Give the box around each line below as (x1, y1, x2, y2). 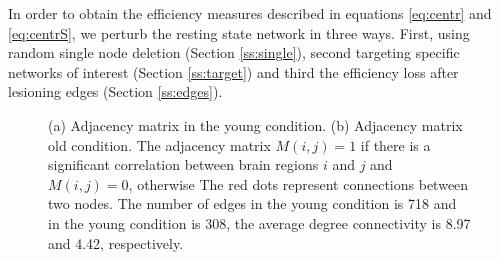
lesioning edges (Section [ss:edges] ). (8, 81, 223, 102)
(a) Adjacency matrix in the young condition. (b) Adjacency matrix (48, 114, 463, 135)
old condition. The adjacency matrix (48, 134, 271, 155)
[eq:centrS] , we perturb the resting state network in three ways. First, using (8, 22, 470, 43)
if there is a (360, 134, 431, 155)
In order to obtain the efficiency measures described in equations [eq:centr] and (8, 3, 492, 23)
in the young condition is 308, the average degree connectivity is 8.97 (48, 212, 471, 233)
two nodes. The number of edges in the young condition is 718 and (48, 193, 457, 214)
